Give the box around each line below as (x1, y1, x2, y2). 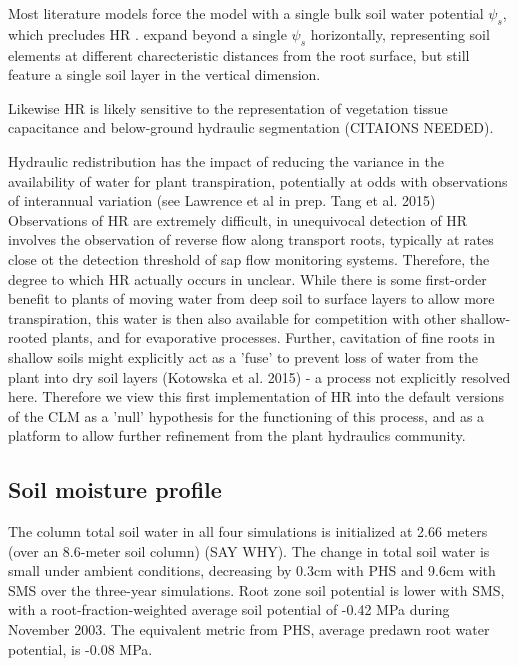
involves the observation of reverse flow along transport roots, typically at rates (8, 229, 494, 250)
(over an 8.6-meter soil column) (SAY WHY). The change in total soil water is (8, 540, 490, 561)
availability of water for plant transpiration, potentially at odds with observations (8, 170, 508, 191)
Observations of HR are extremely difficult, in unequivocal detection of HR (8, 209, 468, 230)
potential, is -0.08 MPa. (8, 638, 153, 659)
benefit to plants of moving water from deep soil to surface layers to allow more (8, 288, 495, 309)
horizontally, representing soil (310, 23, 490, 44)
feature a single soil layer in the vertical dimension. (8, 64, 321, 85)
